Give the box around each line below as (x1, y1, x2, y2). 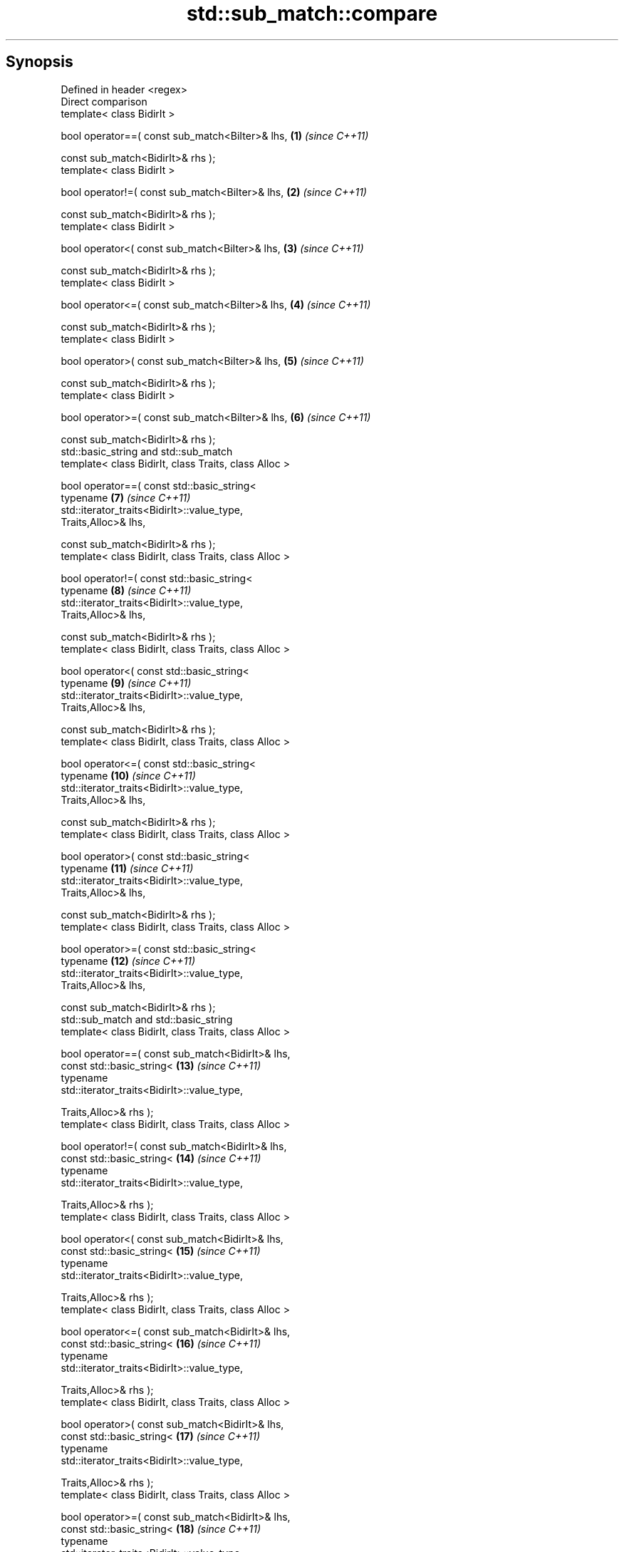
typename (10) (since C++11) (61, 769, 196, 782)
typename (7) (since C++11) (61, 491, 191, 504)
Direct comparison (61, 95, 147, 108)
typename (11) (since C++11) (61, 862, 194, 874)
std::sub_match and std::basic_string (61, 1013, 233, 1025)
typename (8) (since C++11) (61, 584, 192, 596)
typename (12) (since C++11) (61, 954, 196, 967)
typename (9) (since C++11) (61, 676, 192, 689)
